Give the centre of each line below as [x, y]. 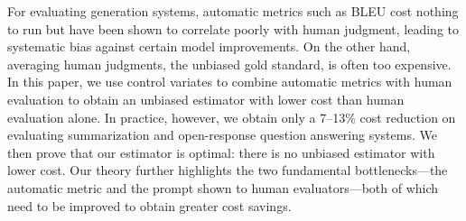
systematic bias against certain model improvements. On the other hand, [209, 46]
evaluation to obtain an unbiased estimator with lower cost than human [206, 99]
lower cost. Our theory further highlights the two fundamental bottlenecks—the [228, 170]
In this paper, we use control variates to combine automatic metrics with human [230, 82]
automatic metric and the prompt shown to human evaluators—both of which [223, 187]
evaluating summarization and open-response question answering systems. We [222, 135]
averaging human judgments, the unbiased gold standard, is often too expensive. [229, 64]
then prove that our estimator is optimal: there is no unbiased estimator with [221, 152]
